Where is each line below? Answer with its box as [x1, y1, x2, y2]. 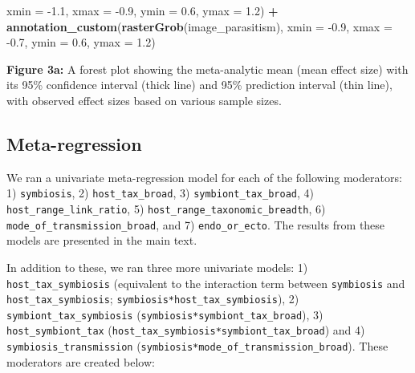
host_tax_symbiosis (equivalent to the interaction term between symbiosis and [6, 274, 405, 291]
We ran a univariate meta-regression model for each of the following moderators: [6, 168, 402, 185]
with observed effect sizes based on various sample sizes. [6, 91, 282, 108]
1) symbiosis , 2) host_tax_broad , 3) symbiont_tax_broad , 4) [6, 184, 314, 201]
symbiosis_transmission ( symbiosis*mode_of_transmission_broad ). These [6, 338, 389, 355]
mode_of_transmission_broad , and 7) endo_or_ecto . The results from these [6, 216, 385, 233]
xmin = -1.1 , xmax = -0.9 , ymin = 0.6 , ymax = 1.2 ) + [6, 2, 279, 18]
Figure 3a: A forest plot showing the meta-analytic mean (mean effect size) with [6, 60, 409, 77]
